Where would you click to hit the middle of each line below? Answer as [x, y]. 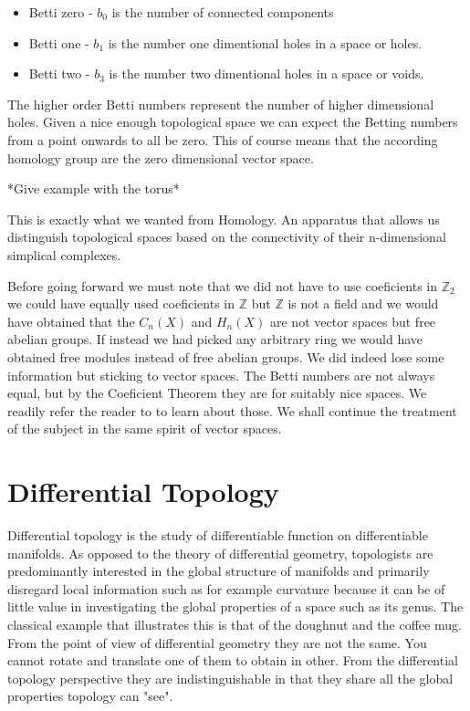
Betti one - [59, 42]
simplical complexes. [64, 254]
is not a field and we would [363, 303]
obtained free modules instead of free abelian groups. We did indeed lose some [226, 356]
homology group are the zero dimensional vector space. [161, 157]
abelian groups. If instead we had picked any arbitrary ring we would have [215, 339]
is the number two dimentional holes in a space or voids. [266, 73]
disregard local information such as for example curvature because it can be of [226, 588]
